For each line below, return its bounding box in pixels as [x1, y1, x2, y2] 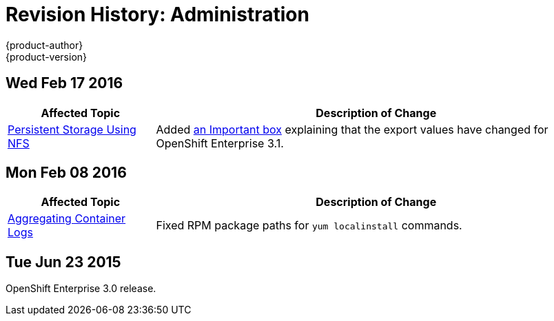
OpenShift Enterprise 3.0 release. [6, 282, 156, 295]
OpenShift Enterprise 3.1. [156, 136, 284, 150]
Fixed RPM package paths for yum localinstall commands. [156, 218, 462, 233]
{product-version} [6, 50, 88, 63]
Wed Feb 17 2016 [6, 74, 123, 92]
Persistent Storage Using [8, 122, 136, 136]
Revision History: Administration [6, 3, 309, 26]
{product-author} [6, 39, 83, 51]
